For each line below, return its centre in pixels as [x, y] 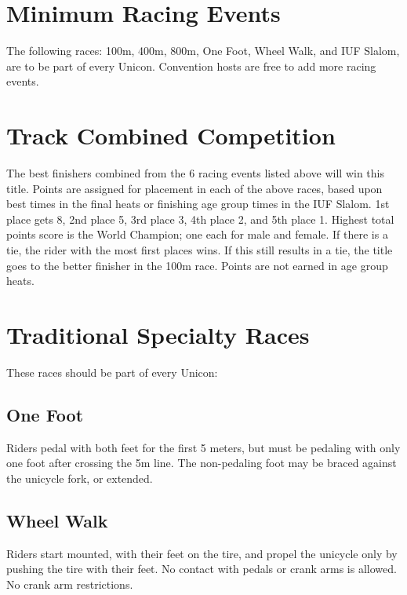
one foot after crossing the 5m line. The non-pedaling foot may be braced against [202, 463]
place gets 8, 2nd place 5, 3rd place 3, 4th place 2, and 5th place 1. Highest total [200, 219]
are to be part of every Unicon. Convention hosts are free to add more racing [191, 66]
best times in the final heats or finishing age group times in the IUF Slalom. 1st [198, 204]
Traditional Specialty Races [158, 334]
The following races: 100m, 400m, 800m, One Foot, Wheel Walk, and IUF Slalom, [203, 51]
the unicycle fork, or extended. [80, 478]
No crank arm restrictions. [70, 584]
